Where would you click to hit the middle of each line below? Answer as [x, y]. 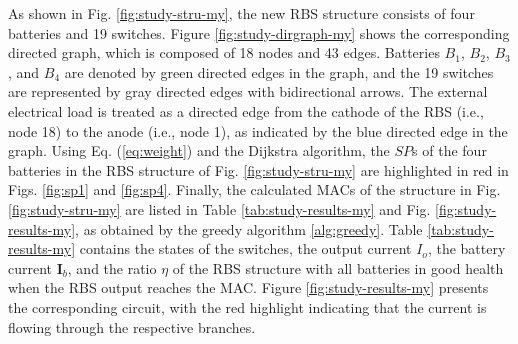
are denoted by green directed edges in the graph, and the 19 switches [279, 71]
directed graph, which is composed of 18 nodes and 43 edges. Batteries [224, 52]
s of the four [449, 150]
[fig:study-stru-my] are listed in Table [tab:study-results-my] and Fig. [219, 208]
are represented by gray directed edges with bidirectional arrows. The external [248, 91]
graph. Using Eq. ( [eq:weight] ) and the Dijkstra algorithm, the [199, 150]
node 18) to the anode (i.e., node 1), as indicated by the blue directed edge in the [258, 130]
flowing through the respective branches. [132, 326]
